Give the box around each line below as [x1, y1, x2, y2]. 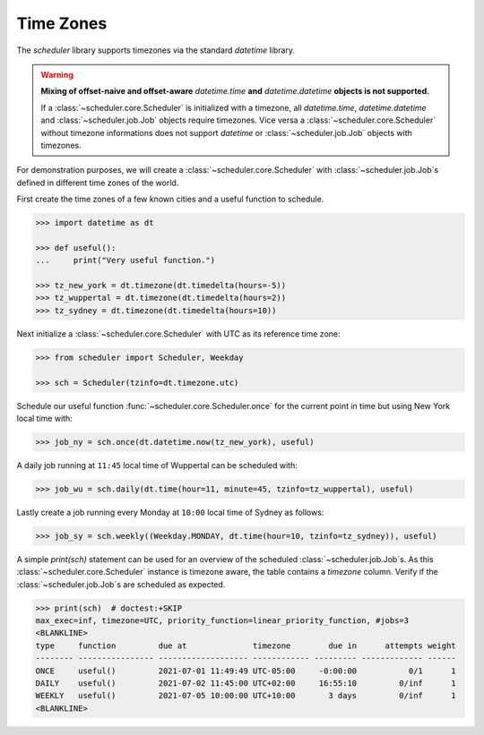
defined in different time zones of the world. [16, 177, 179, 188]
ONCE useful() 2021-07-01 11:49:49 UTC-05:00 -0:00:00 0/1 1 [35, 665, 456, 676]
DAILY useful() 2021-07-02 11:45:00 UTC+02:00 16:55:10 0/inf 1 [35, 678, 456, 688]
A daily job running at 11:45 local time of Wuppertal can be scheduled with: [16, 459, 298, 470]
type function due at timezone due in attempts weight [35, 640, 456, 651]
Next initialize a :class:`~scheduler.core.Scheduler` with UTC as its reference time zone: [16, 328, 341, 339]
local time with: [16, 413, 73, 423]
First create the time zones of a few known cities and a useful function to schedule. [16, 193, 324, 205]
